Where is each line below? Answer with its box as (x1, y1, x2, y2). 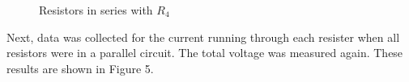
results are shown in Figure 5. (6, 59, 154, 76)
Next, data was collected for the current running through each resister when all (6, 28, 400, 45)
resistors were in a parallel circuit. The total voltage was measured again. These (6, 44, 403, 61)
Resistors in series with (39, 2, 153, 18)
